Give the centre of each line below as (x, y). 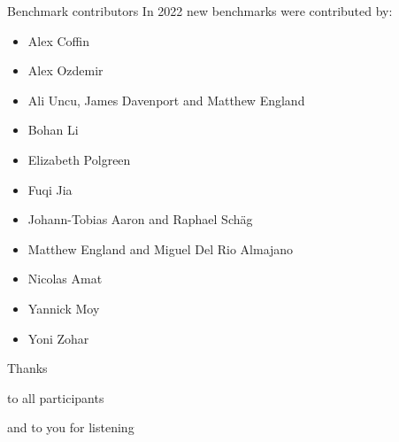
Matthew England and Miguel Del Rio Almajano (161, 248)
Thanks (27, 368)
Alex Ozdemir (65, 70)
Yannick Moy (64, 308)
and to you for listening (71, 427)
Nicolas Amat (65, 279)
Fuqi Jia (50, 189)
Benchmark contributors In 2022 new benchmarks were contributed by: (200, 11)
